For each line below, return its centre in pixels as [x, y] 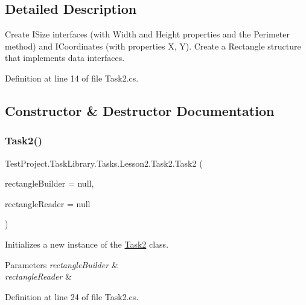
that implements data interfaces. [65, 58]
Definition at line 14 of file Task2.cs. [72, 78]
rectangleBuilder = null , [49, 183]
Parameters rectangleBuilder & [62, 264]
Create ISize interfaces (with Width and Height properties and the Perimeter [147, 34]
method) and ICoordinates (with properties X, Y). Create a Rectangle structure [153, 46]
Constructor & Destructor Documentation [140, 110]
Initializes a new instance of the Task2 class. [87, 244]
